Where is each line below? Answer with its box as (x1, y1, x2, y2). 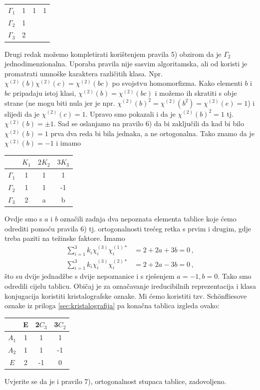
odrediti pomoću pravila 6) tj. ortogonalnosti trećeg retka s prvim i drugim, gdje (4, 223, 251, 233)
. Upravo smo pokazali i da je (85, 108, 176, 119)
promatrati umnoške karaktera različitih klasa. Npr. (4, 68, 163, 78)
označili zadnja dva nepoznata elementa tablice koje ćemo (60, 213, 237, 223)
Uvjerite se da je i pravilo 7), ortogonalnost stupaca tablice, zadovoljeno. (4, 376, 227, 386)
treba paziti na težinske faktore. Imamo (4, 233, 125, 243)
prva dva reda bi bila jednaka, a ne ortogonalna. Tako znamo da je (50, 128, 255, 138)
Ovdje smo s (4, 213, 42, 223)
